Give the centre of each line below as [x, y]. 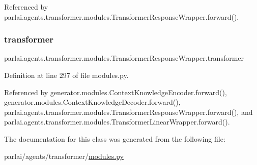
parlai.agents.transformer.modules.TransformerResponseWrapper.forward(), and [128, 112]
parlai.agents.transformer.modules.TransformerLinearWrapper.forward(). [117, 122]
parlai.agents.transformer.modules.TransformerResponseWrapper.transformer [124, 58]
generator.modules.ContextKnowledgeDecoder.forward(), [92, 102]
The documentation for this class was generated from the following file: [115, 138]
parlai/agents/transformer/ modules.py [64, 156]
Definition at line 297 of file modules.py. [66, 75]
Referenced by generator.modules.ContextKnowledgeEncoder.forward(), [116, 92]
